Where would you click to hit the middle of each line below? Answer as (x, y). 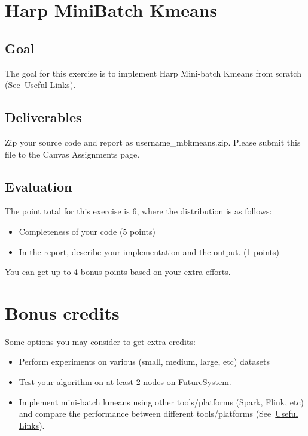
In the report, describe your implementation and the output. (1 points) (149, 251)
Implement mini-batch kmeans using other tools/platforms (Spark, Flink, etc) (161, 402)
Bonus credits (62, 312)
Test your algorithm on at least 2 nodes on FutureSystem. (125, 382)
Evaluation (39, 186)
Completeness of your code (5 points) (87, 231)
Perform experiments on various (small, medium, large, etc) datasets (144, 361)
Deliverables (43, 117)
